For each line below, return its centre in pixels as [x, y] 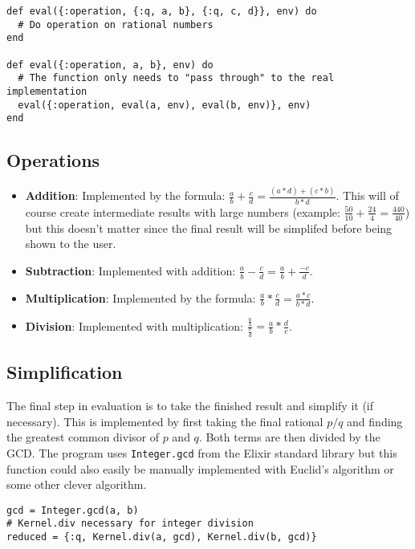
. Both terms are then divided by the [289, 437]
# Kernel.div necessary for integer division [130, 524]
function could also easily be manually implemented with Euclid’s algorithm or [200, 468]
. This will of [367, 195]
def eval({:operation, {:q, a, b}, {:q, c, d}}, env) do [162, 11]
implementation [47, 91]
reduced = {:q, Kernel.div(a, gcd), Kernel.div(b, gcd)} [162, 537]
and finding [375, 421]
